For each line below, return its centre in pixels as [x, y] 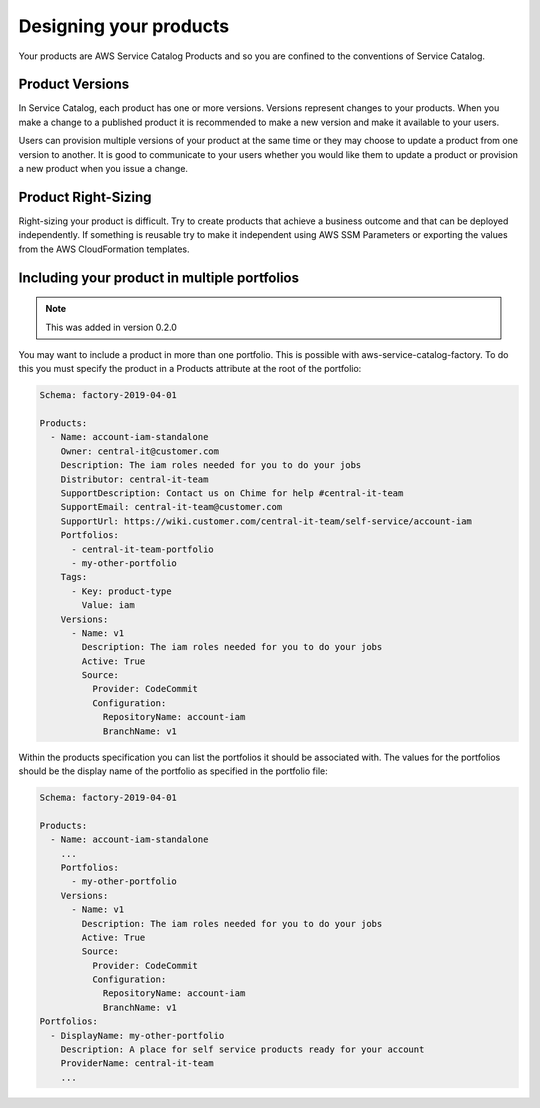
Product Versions [74, 84]
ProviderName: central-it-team [137, 1063]
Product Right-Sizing [85, 196]
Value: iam [108, 605]
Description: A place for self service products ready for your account [242, 1049]
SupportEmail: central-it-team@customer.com [171, 507]
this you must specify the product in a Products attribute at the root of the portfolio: [190, 369]
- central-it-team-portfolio [142, 549]
